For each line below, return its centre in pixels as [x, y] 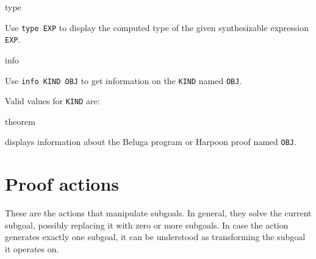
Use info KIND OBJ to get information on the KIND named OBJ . [124, 80]
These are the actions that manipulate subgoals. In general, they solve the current [158, 213]
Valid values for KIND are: [52, 101]
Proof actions [62, 184]
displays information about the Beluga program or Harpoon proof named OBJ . [151, 142]
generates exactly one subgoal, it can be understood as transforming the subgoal [155, 237]
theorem [20, 121]
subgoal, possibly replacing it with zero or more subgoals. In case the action [147, 225]
